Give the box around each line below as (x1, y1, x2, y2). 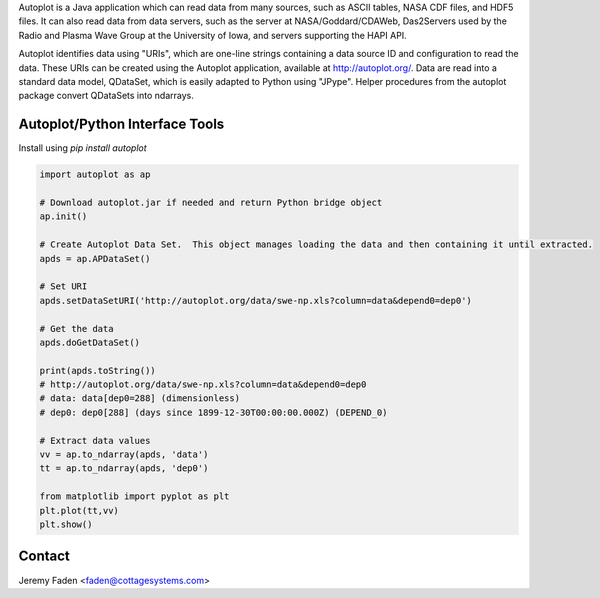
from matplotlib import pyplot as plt (39, 491, 230, 502)
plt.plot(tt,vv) (39, 505, 120, 516)
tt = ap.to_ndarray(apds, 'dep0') (39, 463, 209, 474)
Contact (18, 548, 70, 565)
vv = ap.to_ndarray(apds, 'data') (39, 449, 209, 460)
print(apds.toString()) (39, 365, 157, 376)
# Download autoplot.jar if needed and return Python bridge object (39, 197, 383, 209)
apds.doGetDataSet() (39, 336, 140, 348)
